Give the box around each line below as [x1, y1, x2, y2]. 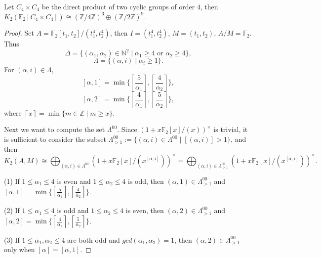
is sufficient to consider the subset [4, 134, 106, 144]
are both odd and [67, 234, 120, 245]
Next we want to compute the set [4, 124, 105, 134]
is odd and [57, 205, 89, 215]
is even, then [125, 205, 164, 215]
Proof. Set [4, 28, 34, 38]
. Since [117, 124, 137, 134]
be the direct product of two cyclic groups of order [41, 1, 195, 11]
